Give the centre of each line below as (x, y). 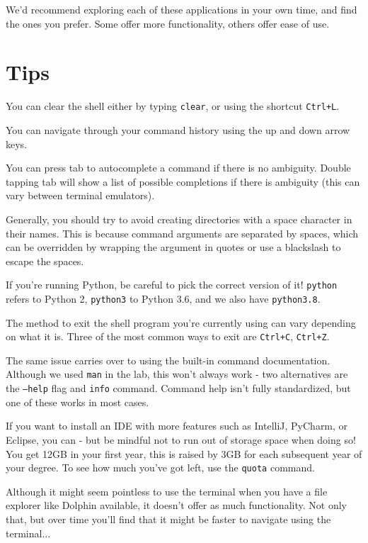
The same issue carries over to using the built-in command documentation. (168, 360)
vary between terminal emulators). (80, 195)
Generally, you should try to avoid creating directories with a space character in (179, 219)
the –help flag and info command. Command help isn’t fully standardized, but (178, 388)
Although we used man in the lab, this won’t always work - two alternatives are (177, 374)
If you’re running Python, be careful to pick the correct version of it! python (172, 285)
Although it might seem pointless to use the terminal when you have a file (167, 491)
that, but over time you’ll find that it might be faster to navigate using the (168, 519)
